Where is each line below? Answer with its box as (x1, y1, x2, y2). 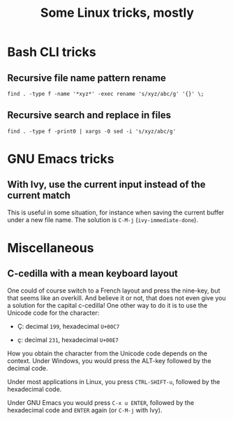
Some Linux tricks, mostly (40, 5, 194, 21)
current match (7, 190, 71, 202)
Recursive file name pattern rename (7, 72, 166, 84)
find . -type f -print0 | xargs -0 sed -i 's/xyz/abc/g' (7, 128, 176, 135)
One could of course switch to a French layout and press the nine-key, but (7, 286, 220, 295)
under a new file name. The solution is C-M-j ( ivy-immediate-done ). (7, 215, 199, 224)
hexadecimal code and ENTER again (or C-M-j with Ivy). (7, 406, 163, 414)
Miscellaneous (7, 240, 94, 256)
